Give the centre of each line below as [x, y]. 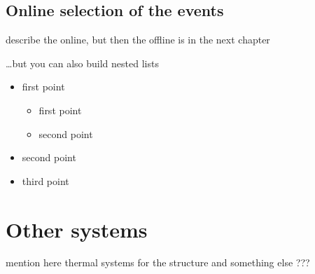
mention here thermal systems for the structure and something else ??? [158, 262]
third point [45, 180]
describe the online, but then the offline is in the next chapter [138, 40]
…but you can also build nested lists [82, 63]
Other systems [77, 229]
